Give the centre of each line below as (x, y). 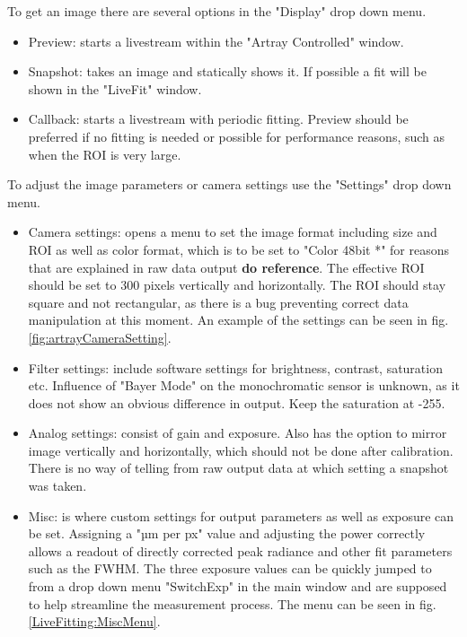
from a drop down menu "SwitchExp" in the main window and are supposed (238, 586)
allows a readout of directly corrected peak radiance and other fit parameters (240, 550)
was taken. (57, 486)
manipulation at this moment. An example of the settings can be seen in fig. (238, 320)
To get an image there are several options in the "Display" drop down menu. (217, 11)
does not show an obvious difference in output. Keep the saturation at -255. (237, 402)
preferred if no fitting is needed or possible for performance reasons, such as (237, 136)
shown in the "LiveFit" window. (115, 88)
